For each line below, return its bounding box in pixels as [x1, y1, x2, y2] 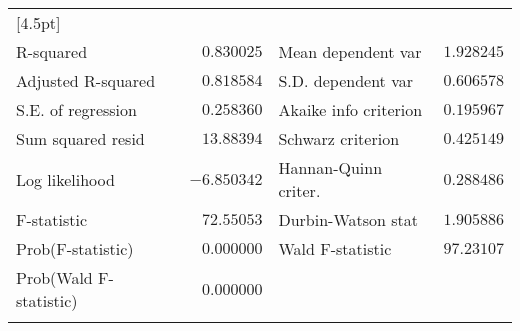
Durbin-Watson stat [278, 208, 419, 231]
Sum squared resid [16, 127, 145, 150]
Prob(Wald [16, 266, 93, 289]
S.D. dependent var [278, 69, 413, 92]
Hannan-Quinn [278, 156, 383, 179]
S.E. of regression [16, 98, 137, 121]
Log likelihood [16, 167, 115, 191]
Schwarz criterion [278, 127, 400, 150]
